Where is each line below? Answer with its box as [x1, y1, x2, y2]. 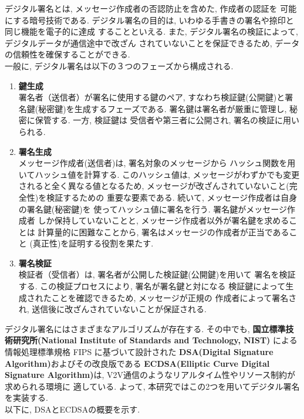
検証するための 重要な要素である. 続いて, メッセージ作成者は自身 [46, 191, 298, 203]
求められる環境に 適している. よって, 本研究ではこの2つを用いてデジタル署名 [5, 380, 300, 392]
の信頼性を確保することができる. [5, 48, 130, 60]
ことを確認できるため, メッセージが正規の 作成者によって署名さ [51, 291, 297, 303]
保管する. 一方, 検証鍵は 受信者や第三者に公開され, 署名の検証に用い [35, 114, 300, 126]
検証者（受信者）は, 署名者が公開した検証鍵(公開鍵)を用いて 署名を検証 [18, 268, 296, 281]
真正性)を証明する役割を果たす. [32, 237, 154, 249]
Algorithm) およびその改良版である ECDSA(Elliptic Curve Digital [5, 357, 270, 369]
